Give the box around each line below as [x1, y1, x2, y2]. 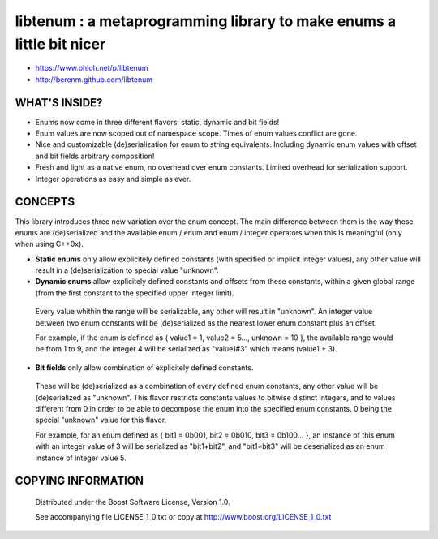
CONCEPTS [15, 195, 75, 209]
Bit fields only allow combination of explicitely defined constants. [35, 362, 254, 373]
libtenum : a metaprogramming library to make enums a [15, 12, 397, 30]
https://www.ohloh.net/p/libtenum [35, 63, 149, 73]
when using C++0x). [15, 239, 84, 249]
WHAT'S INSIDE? [15, 96, 103, 110]
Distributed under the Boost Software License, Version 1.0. [35, 497, 230, 507]
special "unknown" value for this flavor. [35, 415, 167, 425]
